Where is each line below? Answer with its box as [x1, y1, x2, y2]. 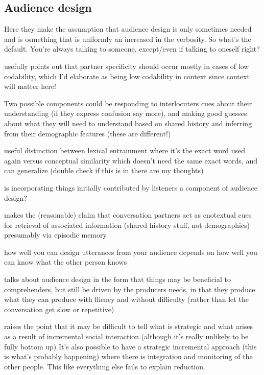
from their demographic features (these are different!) [4, 128, 171, 138]
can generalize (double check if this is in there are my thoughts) [4, 165, 204, 176]
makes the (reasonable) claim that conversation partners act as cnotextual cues [4, 209, 252, 220]
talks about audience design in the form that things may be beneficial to [4, 274, 231, 285]
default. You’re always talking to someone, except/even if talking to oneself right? [4, 43, 260, 54]
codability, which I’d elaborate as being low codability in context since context [4, 71, 250, 81]
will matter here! [4, 81, 56, 91]
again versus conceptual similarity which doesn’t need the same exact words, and [4, 155, 257, 166]
